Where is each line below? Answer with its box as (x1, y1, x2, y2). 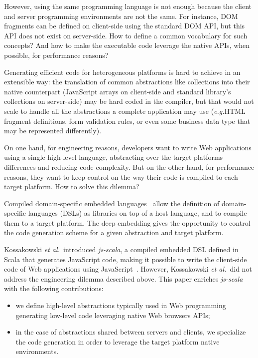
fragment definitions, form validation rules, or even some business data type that (4, 115, 251, 126)
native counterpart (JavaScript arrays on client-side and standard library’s (4, 86, 231, 96)
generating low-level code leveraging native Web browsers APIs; (15, 310, 210, 320)
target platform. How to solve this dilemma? (4, 181, 139, 192)
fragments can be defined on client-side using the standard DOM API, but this (4, 20, 245, 31)
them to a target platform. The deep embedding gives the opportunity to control (4, 217, 251, 228)
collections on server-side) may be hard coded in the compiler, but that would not (4, 96, 254, 106)
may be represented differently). (4, 125, 102, 136)
